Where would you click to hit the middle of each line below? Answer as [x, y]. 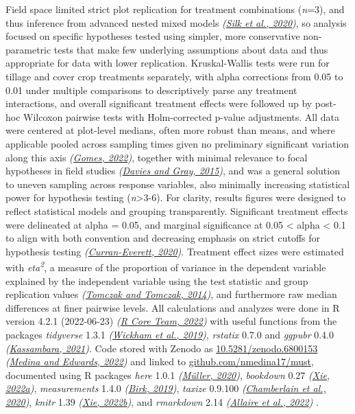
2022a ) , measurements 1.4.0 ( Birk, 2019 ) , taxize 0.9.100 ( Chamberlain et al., [166, 388]
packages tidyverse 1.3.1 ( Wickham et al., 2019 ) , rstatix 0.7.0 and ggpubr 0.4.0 [170, 334]
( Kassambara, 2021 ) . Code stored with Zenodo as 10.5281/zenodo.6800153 [162, 348]
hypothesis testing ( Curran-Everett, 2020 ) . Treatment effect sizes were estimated [175, 251]
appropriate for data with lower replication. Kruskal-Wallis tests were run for [168, 63]
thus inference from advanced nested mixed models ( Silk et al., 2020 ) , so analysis [176, 22]
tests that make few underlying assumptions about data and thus [191, 49]
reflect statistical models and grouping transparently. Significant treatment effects [177, 210]
